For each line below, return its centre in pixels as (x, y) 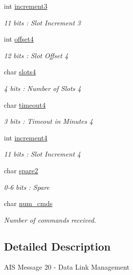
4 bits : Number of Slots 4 (43, 88)
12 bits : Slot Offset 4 (36, 55)
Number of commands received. (50, 219)
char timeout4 (25, 104)
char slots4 (20, 72)
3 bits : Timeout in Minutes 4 (48, 121)
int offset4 (19, 39)
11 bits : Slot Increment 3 (42, 22)
